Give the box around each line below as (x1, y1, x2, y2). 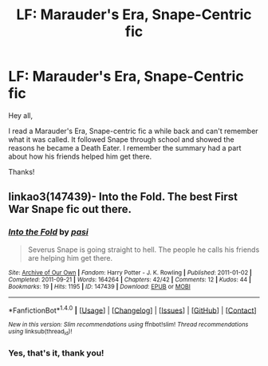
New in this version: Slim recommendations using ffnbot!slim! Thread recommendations (8, 321, 249, 329)
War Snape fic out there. (8, 203, 132, 216)
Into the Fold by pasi (8, 226, 89, 238)
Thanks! (8, 167, 35, 176)
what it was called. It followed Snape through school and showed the (8, 134, 235, 144)
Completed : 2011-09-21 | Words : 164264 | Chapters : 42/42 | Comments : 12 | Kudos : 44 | (8, 275, 251, 284)
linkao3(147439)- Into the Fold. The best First (8, 190, 238, 204)
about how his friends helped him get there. (8, 152, 152, 161)
